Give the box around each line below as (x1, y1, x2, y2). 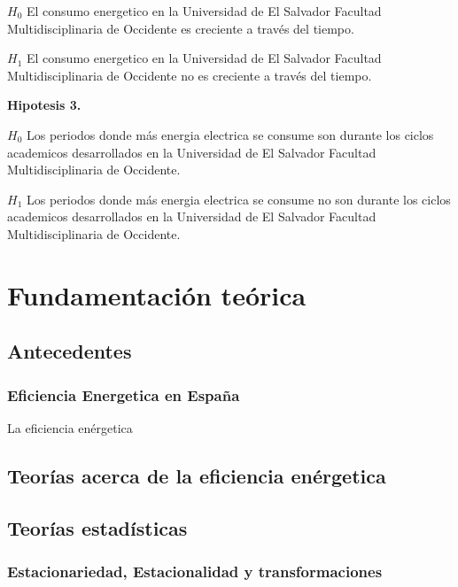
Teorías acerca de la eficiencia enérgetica (7, 461, 386, 489)
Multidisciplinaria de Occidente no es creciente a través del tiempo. (7, 66, 372, 84)
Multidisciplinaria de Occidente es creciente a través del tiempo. (7, 19, 354, 37)
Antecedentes (7, 337, 132, 365)
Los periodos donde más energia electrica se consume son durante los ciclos (26, 125, 434, 143)
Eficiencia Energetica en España (7, 383, 240, 405)
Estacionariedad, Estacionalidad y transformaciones (7, 560, 383, 582)
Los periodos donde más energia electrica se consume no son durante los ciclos (26, 189, 451, 208)
